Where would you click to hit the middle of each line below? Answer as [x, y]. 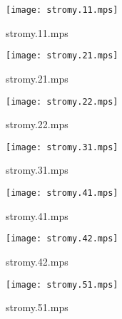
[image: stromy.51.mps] [62, 284]
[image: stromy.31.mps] [62, 147]
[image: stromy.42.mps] [62, 239]
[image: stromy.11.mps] [62, 10]
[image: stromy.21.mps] [62, 56]
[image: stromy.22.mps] [62, 101]
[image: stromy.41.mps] [62, 193]
